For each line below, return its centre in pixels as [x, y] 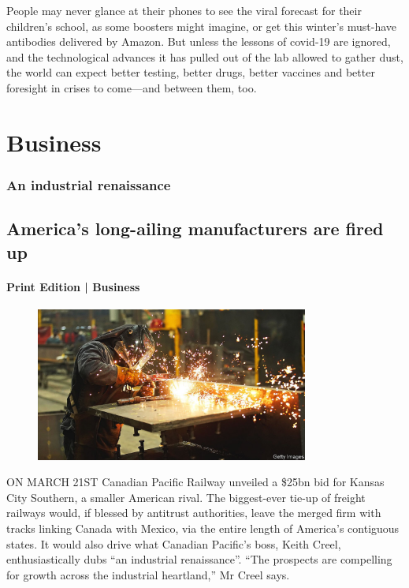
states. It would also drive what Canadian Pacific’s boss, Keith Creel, [174, 543]
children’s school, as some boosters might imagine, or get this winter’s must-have [202, 26]
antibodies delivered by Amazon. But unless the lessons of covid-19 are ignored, [199, 41]
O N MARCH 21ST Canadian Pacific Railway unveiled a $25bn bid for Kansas [195, 482]
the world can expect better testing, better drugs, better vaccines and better [191, 72]
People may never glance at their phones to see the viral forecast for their [184, 10]
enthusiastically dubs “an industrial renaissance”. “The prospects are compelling [199, 559]
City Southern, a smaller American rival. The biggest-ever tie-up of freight [186, 497]
